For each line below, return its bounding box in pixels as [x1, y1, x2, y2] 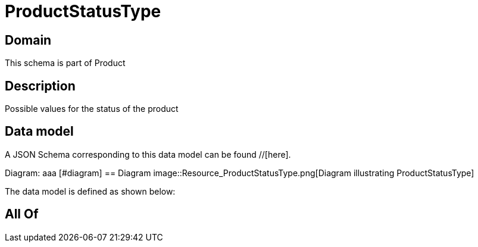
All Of [5, 207, 39, 222]
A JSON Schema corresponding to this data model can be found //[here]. [5, 149, 291, 160]
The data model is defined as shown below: [5, 186, 176, 196]
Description [5, 78, 76, 93]
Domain [5, 32, 52, 48]
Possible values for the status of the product [5, 104, 179, 114]
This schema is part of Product [5, 58, 126, 68]
